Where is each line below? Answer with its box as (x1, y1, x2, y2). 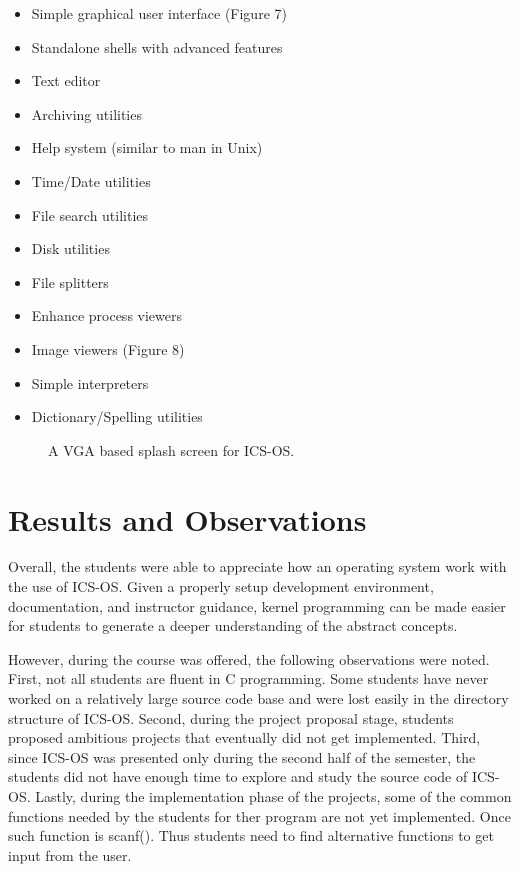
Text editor (31, 70, 101, 91)
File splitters (31, 271, 109, 292)
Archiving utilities (31, 103, 142, 124)
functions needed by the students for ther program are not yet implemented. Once (8, 805, 511, 826)
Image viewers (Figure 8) (31, 338, 185, 359)
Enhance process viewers (31, 305, 183, 326)
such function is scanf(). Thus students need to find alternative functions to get (8, 825, 494, 846)
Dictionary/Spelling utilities (31, 406, 203, 427)
